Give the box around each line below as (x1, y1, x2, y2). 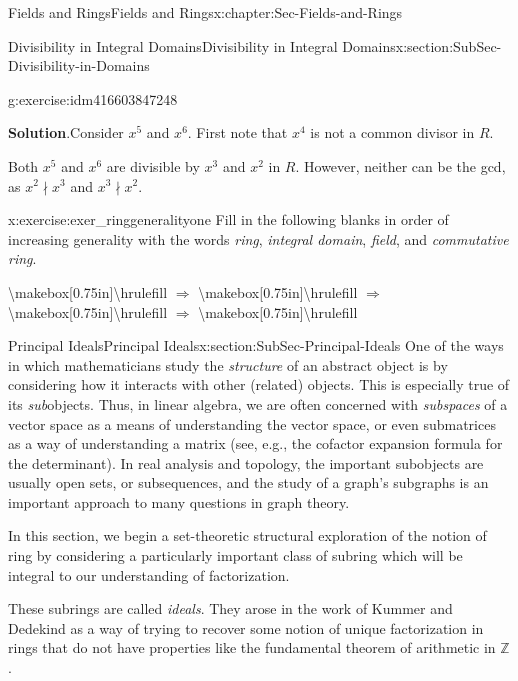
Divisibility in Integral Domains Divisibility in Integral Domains (8, 35, 396, 56)
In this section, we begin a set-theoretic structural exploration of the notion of (8, 525, 487, 546)
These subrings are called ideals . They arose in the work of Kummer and (8, 598, 453, 619)
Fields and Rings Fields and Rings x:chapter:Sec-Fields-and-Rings (8, 2, 403, 22)
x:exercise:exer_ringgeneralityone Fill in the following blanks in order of (8, 209, 449, 230)
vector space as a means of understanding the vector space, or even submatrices (8, 413, 496, 434)
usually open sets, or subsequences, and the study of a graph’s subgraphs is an (8, 472, 489, 493)
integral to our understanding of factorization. (8, 564, 290, 585)
